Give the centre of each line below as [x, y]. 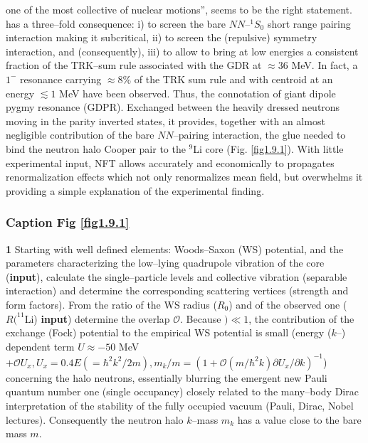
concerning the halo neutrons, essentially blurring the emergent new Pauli [167, 377]
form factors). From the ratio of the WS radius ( [111, 304]
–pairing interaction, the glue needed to [259, 135]
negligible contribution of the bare [80, 135]
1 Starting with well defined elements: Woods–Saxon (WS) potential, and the [175, 249]
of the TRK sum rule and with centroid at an [233, 79]
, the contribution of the [301, 318]
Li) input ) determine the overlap [97, 318]
